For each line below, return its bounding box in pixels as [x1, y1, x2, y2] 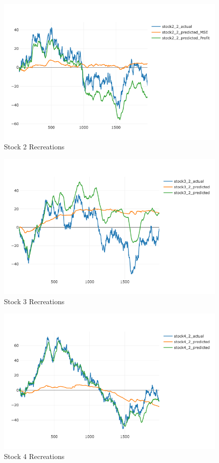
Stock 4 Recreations [4, 451, 65, 461]
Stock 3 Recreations [4, 296, 65, 306]
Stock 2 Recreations [4, 141, 65, 152]
